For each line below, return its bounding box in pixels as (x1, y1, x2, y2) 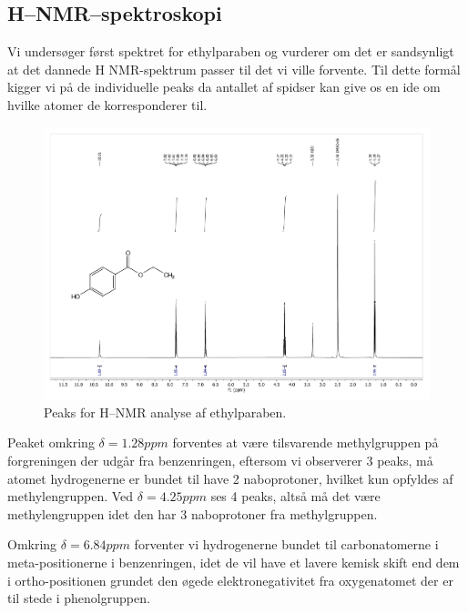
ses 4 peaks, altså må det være (210, 487, 381, 506)
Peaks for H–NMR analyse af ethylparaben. (44, 402, 287, 421)
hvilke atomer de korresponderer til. (7, 95, 208, 114)
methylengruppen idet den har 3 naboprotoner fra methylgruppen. (7, 504, 378, 523)
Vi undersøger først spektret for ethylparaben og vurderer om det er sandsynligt (7, 42, 454, 61)
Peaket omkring (7, 433, 95, 452)
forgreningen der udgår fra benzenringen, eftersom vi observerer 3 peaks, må (7, 451, 433, 470)
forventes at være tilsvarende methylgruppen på (172, 433, 439, 452)
